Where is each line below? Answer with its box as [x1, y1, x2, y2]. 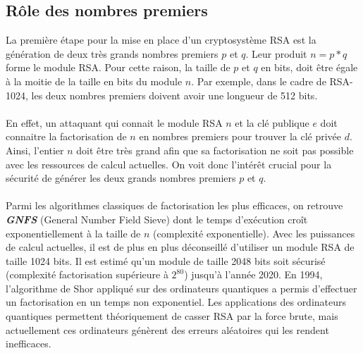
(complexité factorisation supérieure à [6, 267, 168, 282]
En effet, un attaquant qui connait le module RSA [6, 115, 223, 130]
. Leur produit [245, 46, 307, 61]
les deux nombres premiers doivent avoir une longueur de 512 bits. [31, 87, 318, 102]
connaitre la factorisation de [6, 129, 127, 144]
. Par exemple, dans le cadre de [191, 73, 326, 88]
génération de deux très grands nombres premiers [6, 46, 219, 61]
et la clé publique [235, 115, 309, 130]
